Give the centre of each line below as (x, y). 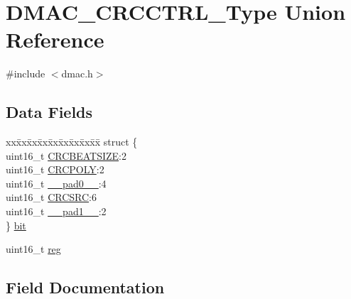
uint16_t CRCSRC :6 (51, 197)
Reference (55, 39)
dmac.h (77, 74)
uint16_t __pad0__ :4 (56, 183)
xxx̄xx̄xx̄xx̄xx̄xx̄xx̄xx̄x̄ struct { (72, 142)
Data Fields (49, 112)
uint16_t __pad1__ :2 (56, 211)
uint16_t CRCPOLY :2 (55, 169)
